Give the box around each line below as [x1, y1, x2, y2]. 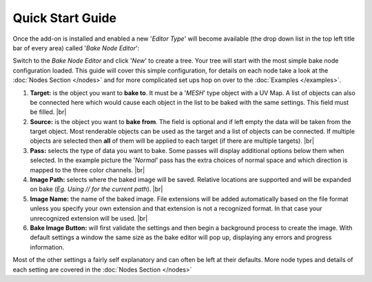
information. [30, 243, 65, 251]
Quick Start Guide [12, 10, 117, 26]
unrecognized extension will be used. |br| [30, 214, 148, 222]
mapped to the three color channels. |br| [30, 165, 145, 174]
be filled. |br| [30, 108, 67, 117]
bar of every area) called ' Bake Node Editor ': [12, 43, 140, 52]
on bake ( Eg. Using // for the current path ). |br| [30, 185, 163, 193]
